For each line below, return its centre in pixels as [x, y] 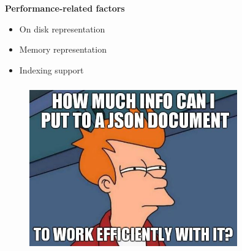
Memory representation [63, 49]
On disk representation [62, 28]
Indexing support [51, 69]
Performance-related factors [65, 8]
